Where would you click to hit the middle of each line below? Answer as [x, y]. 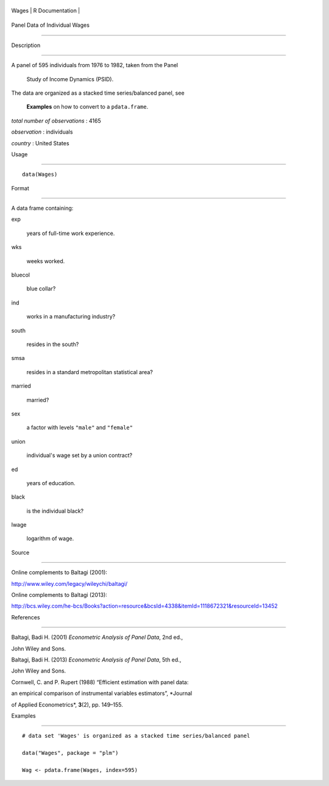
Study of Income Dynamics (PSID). [70, 79]
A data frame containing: [42, 208]
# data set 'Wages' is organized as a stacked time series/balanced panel [136, 736]
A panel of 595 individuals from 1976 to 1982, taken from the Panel [95, 65]
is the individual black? [55, 511]
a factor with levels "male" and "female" [80, 428]
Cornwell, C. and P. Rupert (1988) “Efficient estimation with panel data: [100, 682]
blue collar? [41, 289]
